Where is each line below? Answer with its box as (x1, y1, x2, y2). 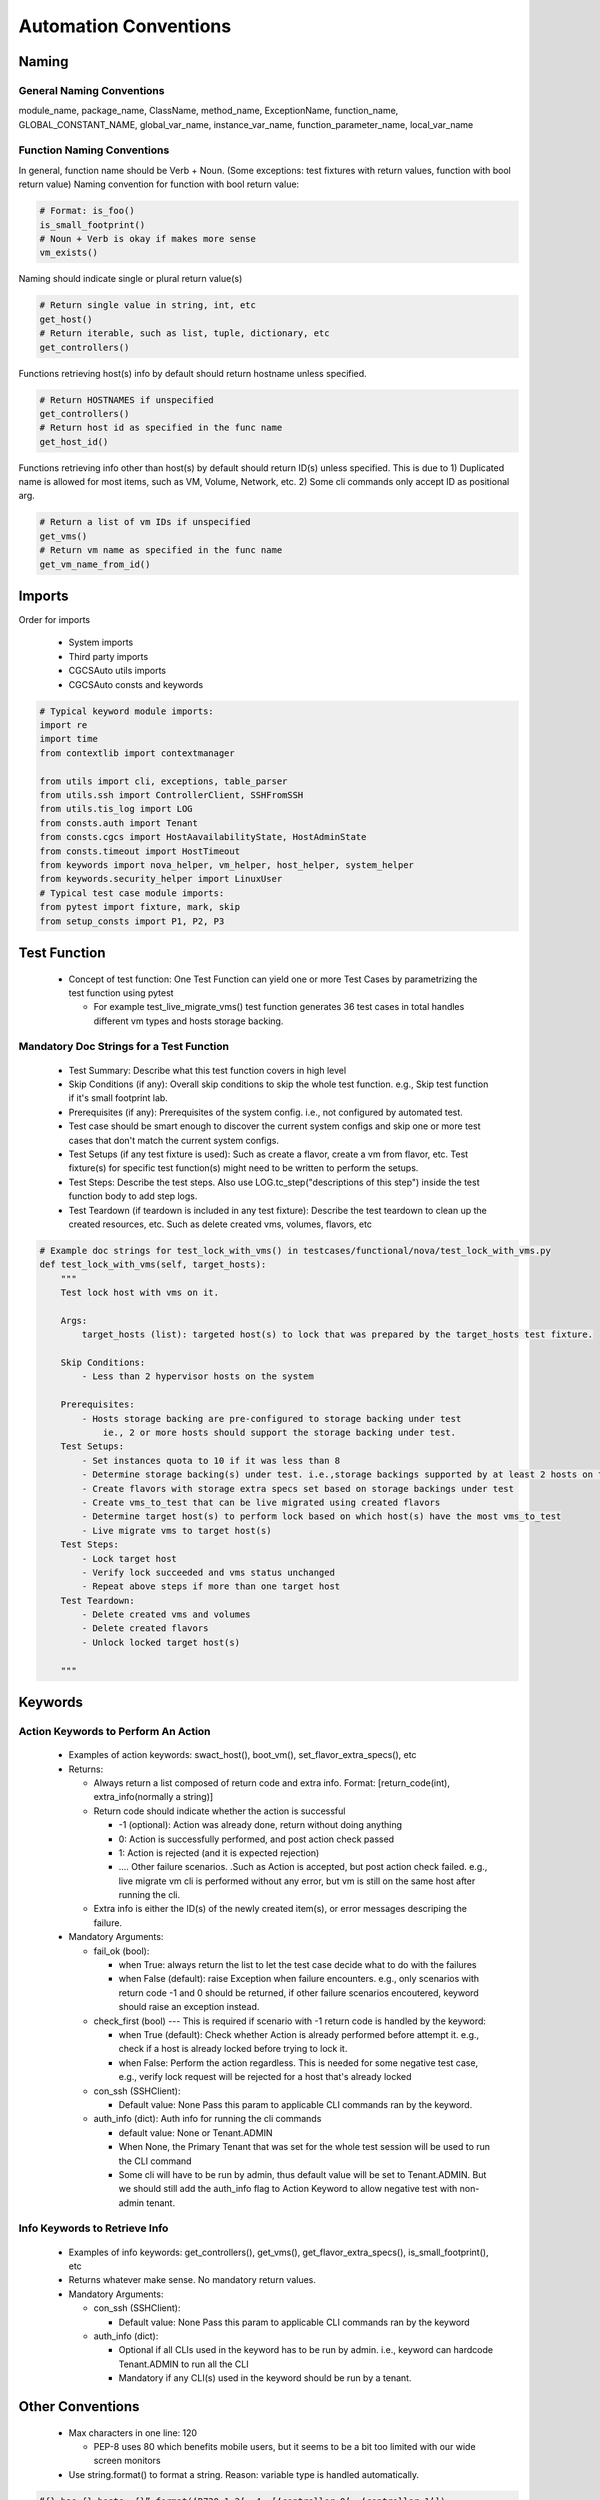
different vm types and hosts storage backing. (93, 1015, 284, 1027)
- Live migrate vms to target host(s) (81, 1525, 272, 1536)
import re (39, 720, 88, 731)
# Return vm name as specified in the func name (39, 545, 283, 556)
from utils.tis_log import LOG (39, 803, 194, 815)
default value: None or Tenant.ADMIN (118, 2126, 274, 2139)
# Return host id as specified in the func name (39, 422, 283, 434)
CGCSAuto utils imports (68, 665, 167, 677)
